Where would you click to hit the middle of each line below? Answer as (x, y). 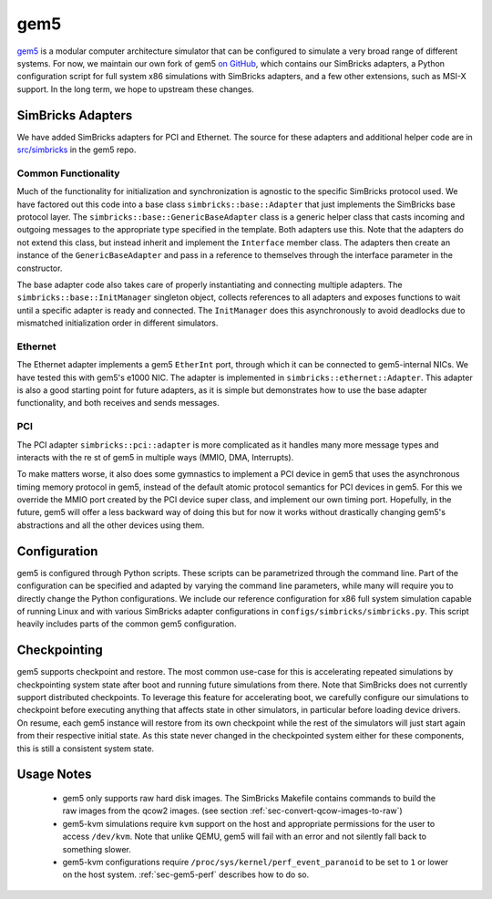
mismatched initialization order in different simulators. (118, 323)
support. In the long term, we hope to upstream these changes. (135, 89)
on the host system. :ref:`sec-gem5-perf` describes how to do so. (186, 874)
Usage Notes (54, 775)
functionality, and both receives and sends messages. (118, 403)
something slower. (97, 849)
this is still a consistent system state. (86, 749)
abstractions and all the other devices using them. (111, 525)
